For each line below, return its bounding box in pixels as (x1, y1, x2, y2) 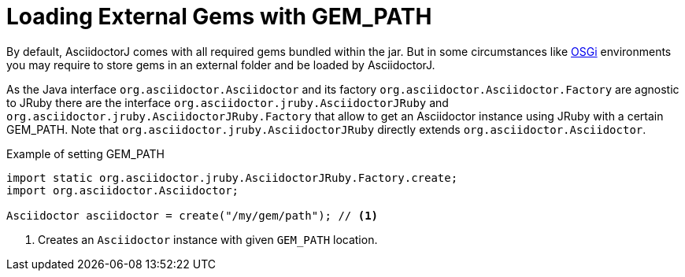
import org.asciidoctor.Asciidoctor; (6, 183, 239, 197)
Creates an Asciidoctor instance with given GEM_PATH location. (38, 232, 378, 246)
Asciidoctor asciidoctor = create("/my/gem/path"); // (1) (6, 209, 379, 222)
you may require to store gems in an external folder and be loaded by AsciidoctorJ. (6, 57, 435, 72)
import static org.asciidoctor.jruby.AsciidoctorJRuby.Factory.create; (6, 171, 458, 184)
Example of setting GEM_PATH (6, 146, 165, 161)
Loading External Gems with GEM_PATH (6, 3, 432, 30)
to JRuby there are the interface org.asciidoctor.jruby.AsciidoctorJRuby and (6, 95, 449, 109)
